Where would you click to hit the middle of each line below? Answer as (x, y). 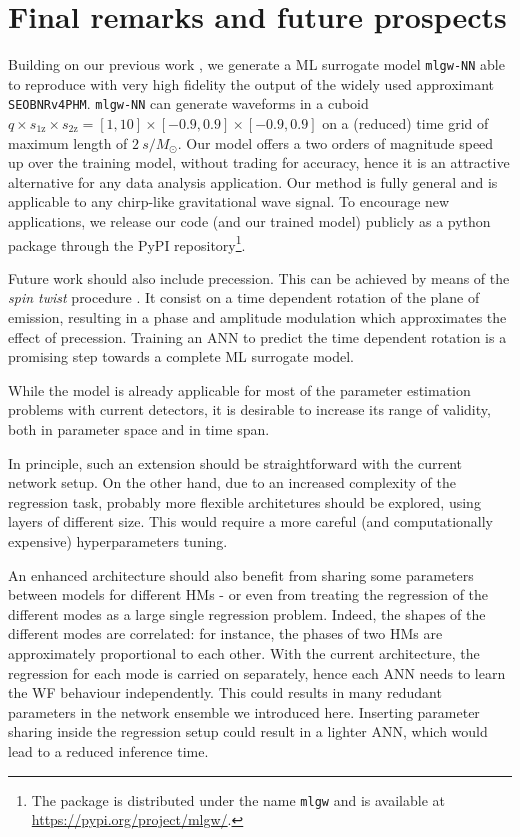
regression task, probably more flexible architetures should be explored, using (244, 501)
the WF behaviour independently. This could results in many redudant (225, 692)
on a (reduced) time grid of (405, 123)
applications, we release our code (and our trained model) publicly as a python (249, 221)
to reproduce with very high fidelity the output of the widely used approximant (251, 83)
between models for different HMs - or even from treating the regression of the (248, 594)
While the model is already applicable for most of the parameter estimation (239, 389)
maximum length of (68, 142)
